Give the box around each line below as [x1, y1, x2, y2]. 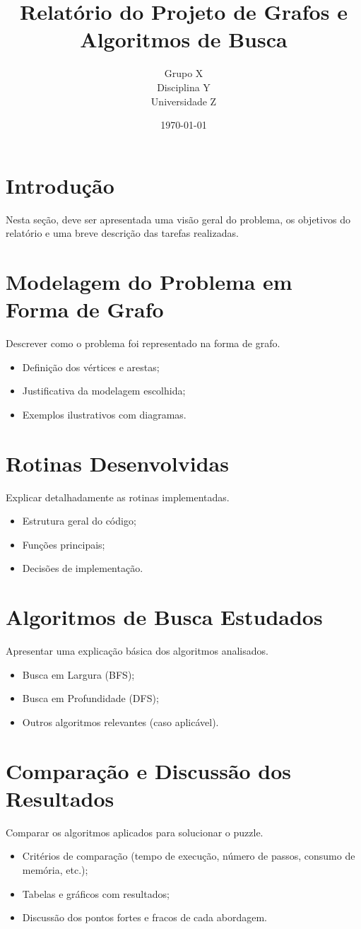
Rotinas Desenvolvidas [6, 448, 229, 477]
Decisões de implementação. [22, 561, 143, 575]
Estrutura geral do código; [22, 513, 136, 528]
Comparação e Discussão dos [6, 756, 292, 785]
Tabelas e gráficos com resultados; [22, 886, 170, 901]
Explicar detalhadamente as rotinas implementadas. [6, 489, 230, 504]
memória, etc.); [22, 863, 88, 877]
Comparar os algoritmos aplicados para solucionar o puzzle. [6, 824, 264, 839]
